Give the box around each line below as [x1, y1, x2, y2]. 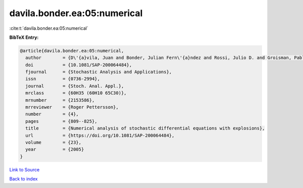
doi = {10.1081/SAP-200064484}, [25, 62, 132, 68]
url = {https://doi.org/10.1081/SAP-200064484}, [25, 133, 175, 138]
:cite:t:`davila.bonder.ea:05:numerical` [9, 25, 88, 31]
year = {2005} [25, 147, 84, 152]
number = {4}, [25, 111, 79, 117]
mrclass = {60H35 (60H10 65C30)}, [25, 90, 127, 96]
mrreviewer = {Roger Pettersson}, [25, 104, 119, 110]
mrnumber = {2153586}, [25, 97, 95, 103]
